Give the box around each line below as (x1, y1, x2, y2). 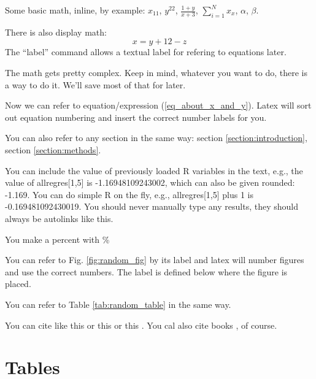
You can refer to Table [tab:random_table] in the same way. (5, 297, 231, 310)
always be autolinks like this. (5, 212, 114, 224)
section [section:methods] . (5, 143, 101, 156)
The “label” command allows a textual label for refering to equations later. (5, 45, 287, 58)
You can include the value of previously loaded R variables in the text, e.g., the (5, 164, 303, 177)
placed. (5, 277, 31, 290)
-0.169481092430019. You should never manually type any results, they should (5, 200, 298, 213)
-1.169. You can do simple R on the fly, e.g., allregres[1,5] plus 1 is (5, 188, 254, 201)
